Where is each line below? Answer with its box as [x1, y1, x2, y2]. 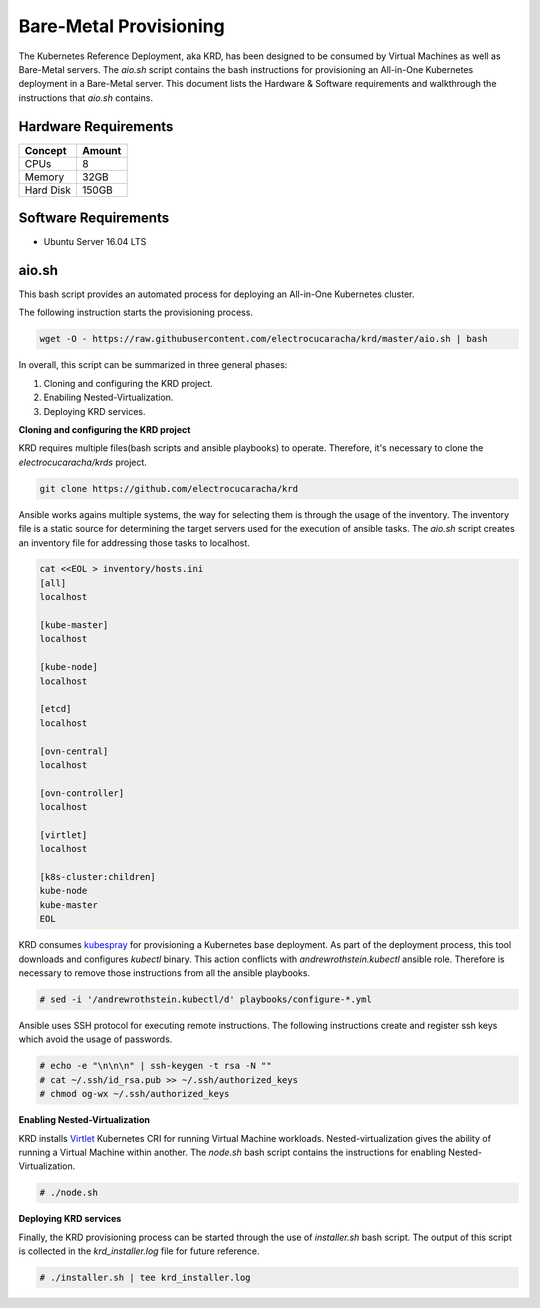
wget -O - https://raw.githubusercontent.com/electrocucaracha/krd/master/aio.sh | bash [39, 333, 489, 345]
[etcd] [39, 703, 72, 715]
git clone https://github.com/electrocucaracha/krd [39, 483, 299, 494]
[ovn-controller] [39, 787, 125, 799]
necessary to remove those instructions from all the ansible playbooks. [18, 967, 310, 979]
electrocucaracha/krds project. [18, 456, 147, 468]
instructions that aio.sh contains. [18, 91, 154, 104]
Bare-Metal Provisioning [18, 15, 225, 37]
